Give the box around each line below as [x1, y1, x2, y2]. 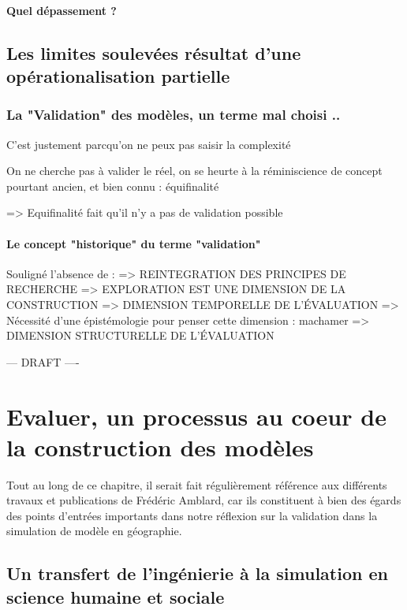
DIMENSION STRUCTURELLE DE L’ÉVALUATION [6, 327, 274, 344]
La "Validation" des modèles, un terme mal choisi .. [6, 105, 341, 125]
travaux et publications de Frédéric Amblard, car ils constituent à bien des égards [6, 492, 401, 508]
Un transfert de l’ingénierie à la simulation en [6, 561, 388, 586]
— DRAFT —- [6, 353, 80, 370]
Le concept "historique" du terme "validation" [6, 235, 261, 251]
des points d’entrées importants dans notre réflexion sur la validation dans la [6, 507, 378, 523]
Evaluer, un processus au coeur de [6, 400, 386, 432]
